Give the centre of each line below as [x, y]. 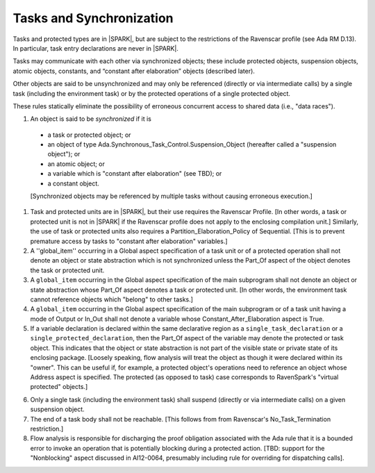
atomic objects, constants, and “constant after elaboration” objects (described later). [134, 71]
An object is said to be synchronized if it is [91, 119]
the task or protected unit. [67, 270]
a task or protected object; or [89, 135]
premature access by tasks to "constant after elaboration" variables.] [129, 241]
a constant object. [74, 183]
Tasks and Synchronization [93, 18]
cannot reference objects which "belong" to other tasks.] [112, 299]
